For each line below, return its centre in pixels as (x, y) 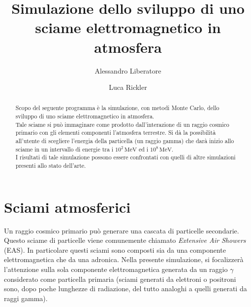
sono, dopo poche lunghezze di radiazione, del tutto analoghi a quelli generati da (125, 288)
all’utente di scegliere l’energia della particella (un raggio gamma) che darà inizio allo (125, 141)
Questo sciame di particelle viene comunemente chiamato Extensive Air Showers (125, 240)
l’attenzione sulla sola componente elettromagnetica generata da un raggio (116, 269)
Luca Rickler (128, 87)
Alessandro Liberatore (128, 70)
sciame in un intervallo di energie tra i (64, 149)
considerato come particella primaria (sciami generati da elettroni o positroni (120, 279)
